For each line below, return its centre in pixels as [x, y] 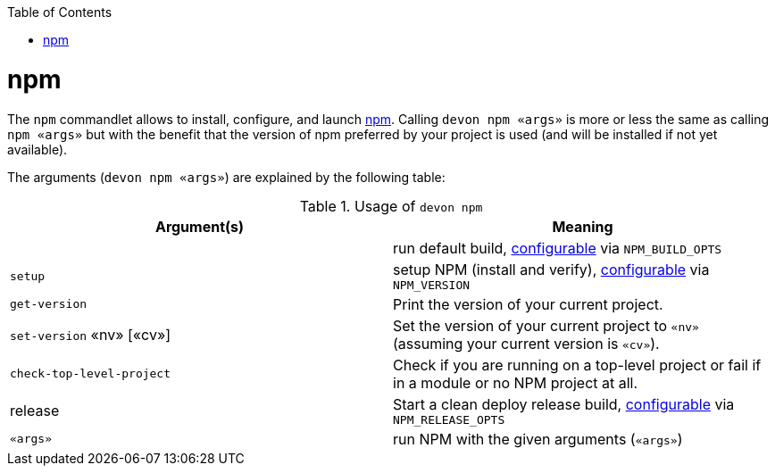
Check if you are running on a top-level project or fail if [577, 365]
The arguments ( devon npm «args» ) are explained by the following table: [226, 177]
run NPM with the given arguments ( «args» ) [538, 439]
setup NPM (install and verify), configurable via [551, 269]
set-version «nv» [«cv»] [91, 334]
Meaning [583, 226]
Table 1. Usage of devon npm [391, 206]
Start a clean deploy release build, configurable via [564, 404]
